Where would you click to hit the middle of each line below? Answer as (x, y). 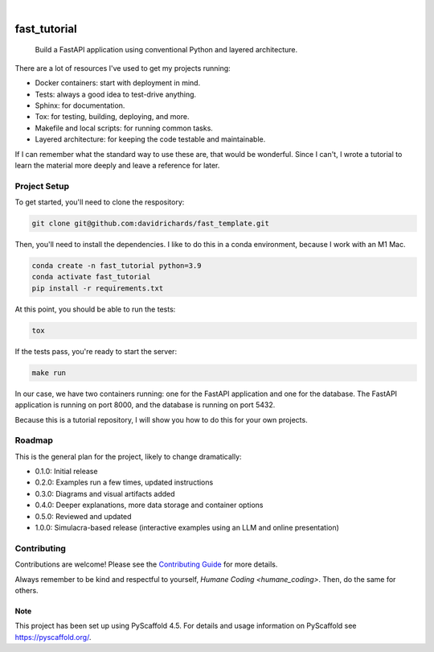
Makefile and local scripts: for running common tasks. (124, 128)
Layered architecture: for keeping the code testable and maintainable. (150, 139)
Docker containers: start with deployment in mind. (118, 83)
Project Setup (42, 186)
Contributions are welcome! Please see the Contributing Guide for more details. (146, 564)
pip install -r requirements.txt (98, 288)
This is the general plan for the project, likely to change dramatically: (128, 456)
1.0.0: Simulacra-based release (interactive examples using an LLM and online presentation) (187, 527)
